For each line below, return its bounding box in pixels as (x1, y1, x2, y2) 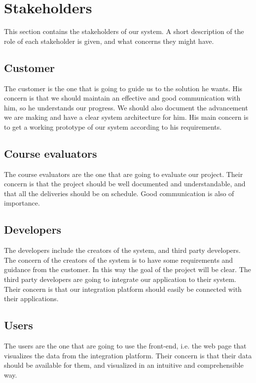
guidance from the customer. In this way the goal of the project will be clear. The (4, 264, 251, 275)
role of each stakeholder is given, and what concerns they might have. (4, 35, 214, 46)
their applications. (4, 293, 59, 304)
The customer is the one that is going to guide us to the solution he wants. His (4, 83, 243, 93)
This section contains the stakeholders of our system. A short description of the (4, 26, 244, 36)
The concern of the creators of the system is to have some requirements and (4, 254, 233, 265)
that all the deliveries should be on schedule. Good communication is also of (4, 188, 234, 198)
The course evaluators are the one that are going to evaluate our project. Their (4, 169, 243, 179)
